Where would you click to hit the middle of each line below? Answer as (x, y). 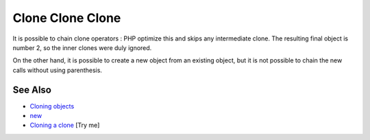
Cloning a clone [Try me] (65, 125)
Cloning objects (52, 106)
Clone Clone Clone (67, 18)
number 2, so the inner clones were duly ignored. (82, 47)
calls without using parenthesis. (58, 70)
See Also (32, 90)
